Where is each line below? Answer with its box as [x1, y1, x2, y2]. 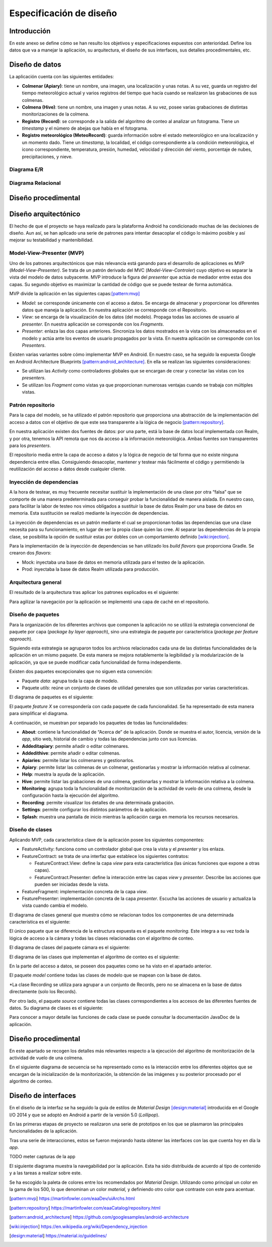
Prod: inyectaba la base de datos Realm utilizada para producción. [22, 566, 160, 572]
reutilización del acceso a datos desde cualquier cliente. [9, 466, 126, 472]
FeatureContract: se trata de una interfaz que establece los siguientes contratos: [22, 853, 189, 859]
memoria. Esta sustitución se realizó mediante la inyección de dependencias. [9, 510, 169, 516]
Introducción [9, 27, 51, 35]
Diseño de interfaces [9, 1092, 77, 1100]
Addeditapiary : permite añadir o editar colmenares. [22, 743, 129, 749]
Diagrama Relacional [9, 179, 61, 186]
